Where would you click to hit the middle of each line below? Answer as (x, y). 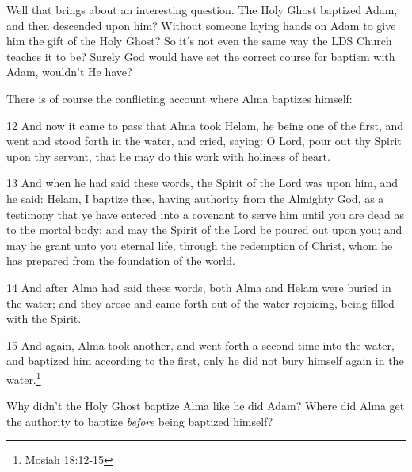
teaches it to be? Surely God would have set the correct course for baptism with (201, 56)
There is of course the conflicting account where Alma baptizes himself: (179, 98)
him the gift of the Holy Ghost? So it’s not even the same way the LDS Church (199, 41)
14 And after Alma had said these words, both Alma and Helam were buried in (199, 287)
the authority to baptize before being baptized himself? (140, 421)
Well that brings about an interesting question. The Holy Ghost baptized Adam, (202, 10)
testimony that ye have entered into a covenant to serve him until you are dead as (205, 214)
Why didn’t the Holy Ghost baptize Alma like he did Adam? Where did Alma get (206, 406)
